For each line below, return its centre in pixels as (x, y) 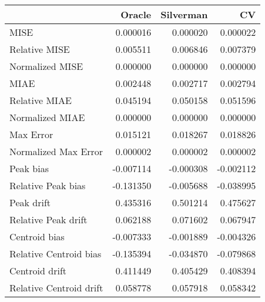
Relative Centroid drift (56, 288)
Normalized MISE (46, 66)
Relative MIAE (41, 100)
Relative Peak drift (48, 219)
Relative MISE (40, 49)
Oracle (136, 14)
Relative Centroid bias (56, 254)
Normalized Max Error (56, 151)
